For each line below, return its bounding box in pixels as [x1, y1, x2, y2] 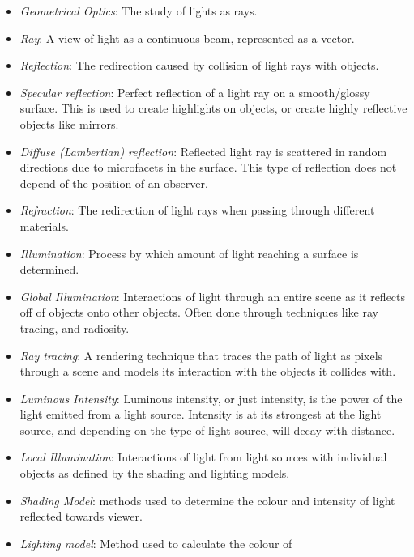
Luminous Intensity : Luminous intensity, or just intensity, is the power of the [19, 389, 403, 406]
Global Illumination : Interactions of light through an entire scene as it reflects [19, 287, 406, 304]
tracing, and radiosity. [19, 319, 130, 336]
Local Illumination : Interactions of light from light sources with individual [19, 449, 387, 466]
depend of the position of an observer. [19, 174, 208, 191]
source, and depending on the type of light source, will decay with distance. [19, 421, 395, 438]
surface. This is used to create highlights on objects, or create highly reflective [19, 100, 408, 117]
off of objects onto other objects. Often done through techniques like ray [19, 304, 378, 321]
